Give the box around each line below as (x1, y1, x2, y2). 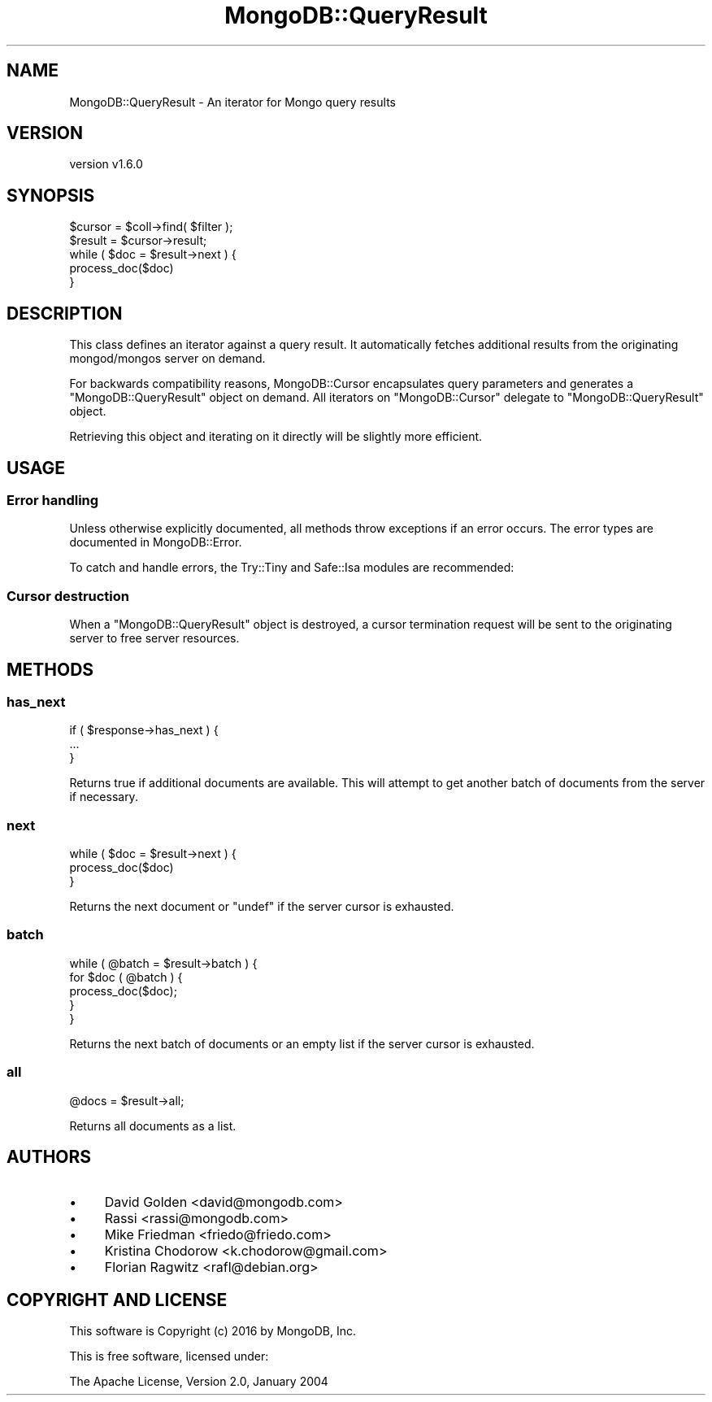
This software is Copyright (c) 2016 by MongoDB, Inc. (69, 1324, 357, 1339)
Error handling (7, 491, 99, 508)
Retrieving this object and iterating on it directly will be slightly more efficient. (69, 429, 483, 444)
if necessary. (69, 790, 138, 804)
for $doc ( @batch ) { (69, 969, 183, 984)
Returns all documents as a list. (69, 1118, 237, 1133)
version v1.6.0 (69, 157, 143, 172)
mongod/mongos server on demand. (69, 351, 266, 366)
